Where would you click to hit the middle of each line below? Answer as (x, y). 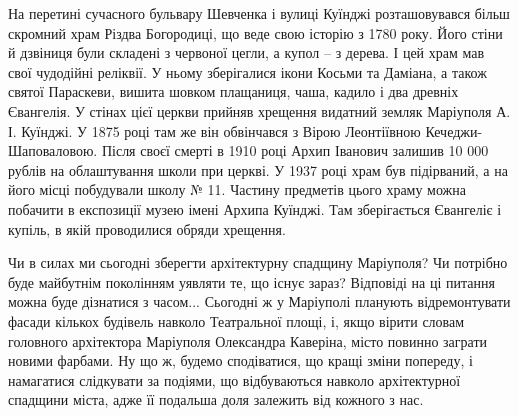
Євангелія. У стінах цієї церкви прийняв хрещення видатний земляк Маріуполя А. (259, 110)
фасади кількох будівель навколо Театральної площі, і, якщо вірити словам (236, 320)
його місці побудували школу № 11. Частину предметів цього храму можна (237, 189)
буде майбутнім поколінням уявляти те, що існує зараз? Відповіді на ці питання (251, 281)
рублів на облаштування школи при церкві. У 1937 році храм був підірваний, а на (258, 169)
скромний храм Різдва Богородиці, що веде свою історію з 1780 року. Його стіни (255, 32)
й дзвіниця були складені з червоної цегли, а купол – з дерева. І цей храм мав (246, 52)
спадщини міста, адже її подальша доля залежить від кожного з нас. (216, 399)
